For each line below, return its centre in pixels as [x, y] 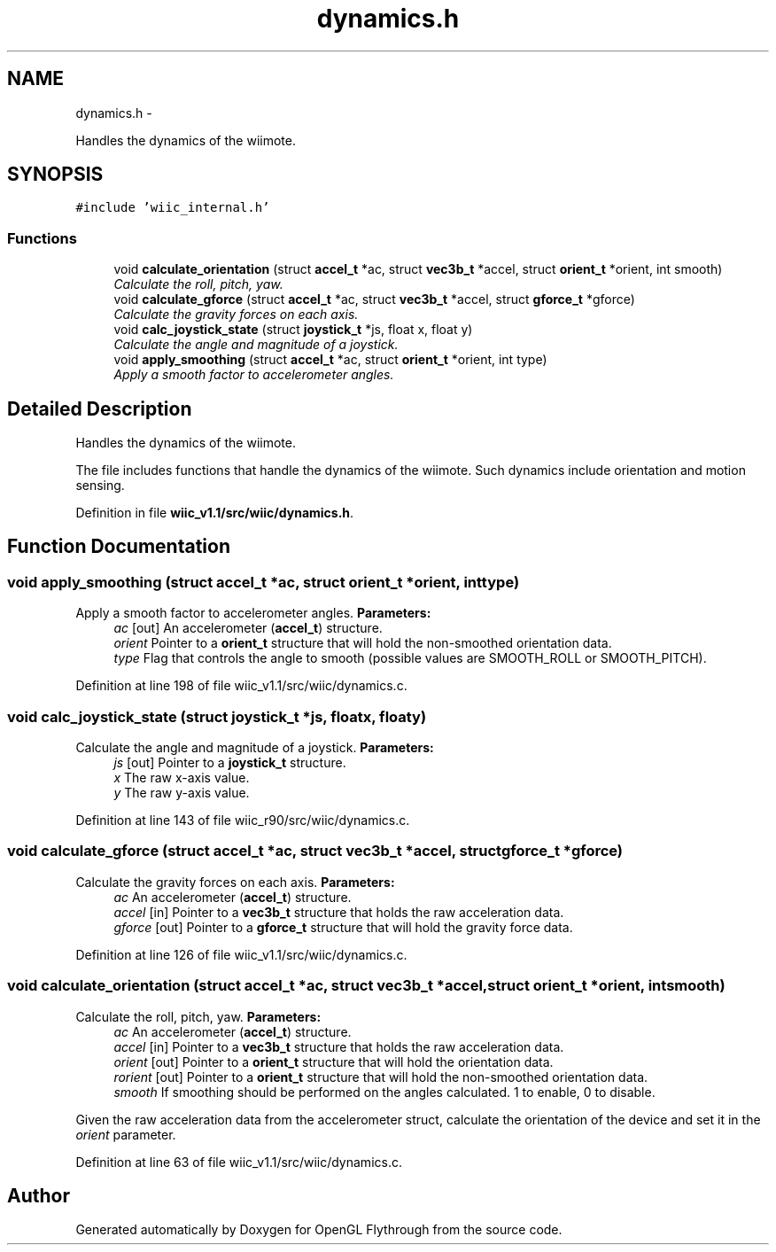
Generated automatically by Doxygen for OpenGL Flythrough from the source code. [319, 1230]
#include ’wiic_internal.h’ [173, 208]
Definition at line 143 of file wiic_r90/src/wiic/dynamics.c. [243, 820]
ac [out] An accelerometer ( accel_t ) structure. [248, 628]
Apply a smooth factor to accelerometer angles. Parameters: [253, 613]
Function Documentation [119, 547]
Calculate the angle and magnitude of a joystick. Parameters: [255, 747]
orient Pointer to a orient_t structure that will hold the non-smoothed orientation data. [363, 643]
